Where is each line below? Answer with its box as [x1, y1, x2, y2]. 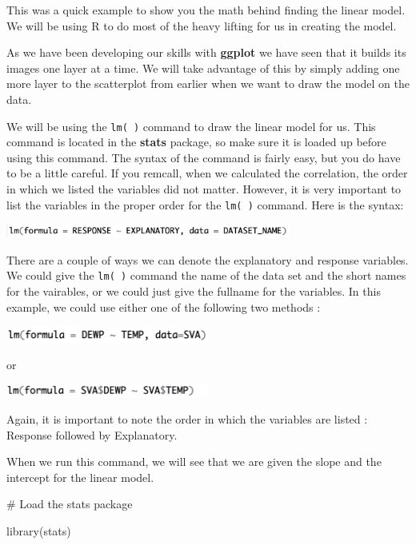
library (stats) [6, 523, 71, 539]
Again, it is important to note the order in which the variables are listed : [6, 411, 368, 428]
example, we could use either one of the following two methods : [6, 298, 321, 315]
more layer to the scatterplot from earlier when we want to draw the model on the [6, 75, 410, 92]
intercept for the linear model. [6, 468, 154, 485]
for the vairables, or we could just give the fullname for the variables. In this [6, 282, 381, 299]
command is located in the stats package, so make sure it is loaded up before [6, 133, 386, 150]
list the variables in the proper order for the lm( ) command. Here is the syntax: [6, 196, 404, 213]
